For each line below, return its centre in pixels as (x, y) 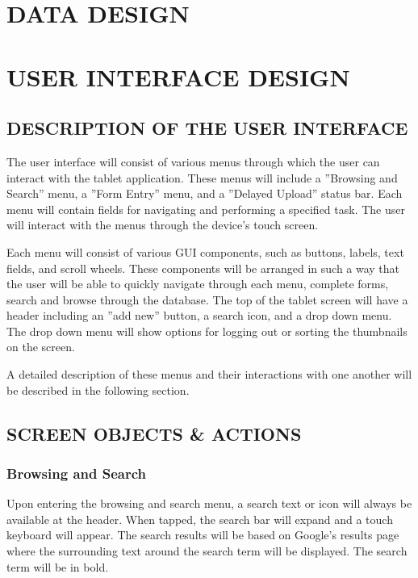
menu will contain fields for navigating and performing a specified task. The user (206, 209)
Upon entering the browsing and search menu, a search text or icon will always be (209, 503)
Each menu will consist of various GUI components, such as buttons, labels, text (205, 251)
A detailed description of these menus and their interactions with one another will (209, 374)
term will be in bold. (58, 566)
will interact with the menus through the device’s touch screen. (163, 225)
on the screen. (41, 347)
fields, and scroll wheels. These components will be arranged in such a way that (203, 268)
